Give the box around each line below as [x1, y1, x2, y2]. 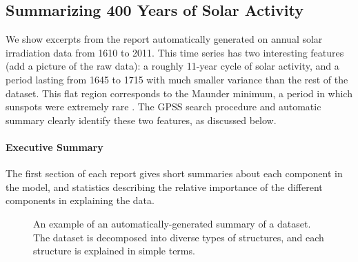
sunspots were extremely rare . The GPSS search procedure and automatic [6, 99, 321, 114]
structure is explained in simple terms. [33, 243, 195, 258]
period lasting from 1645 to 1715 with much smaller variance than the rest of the [6, 72, 348, 86]
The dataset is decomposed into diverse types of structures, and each [33, 230, 324, 244]
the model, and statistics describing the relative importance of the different [6, 179, 323, 194]
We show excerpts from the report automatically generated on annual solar [6, 32, 323, 46]
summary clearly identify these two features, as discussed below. [6, 112, 277, 127]
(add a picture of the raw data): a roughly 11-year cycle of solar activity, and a [6, 59, 339, 73]
